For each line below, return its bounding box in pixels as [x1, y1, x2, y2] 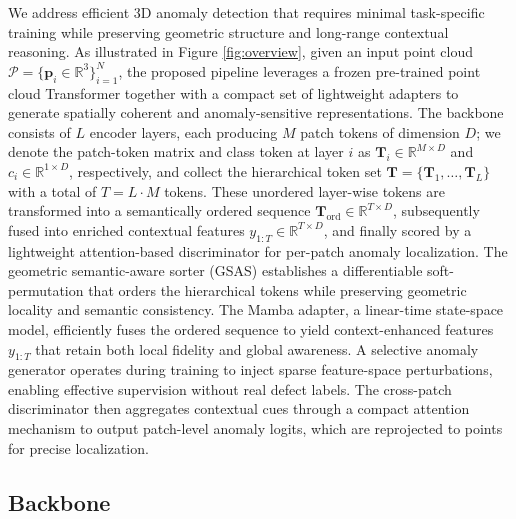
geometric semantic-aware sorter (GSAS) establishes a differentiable [8, 260, 423, 281]
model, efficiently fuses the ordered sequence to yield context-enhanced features [8, 318, 494, 339]
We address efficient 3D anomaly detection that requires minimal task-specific [8, 2, 485, 22]
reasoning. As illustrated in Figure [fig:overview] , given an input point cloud [8, 41, 473, 62]
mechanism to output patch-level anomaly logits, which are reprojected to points [8, 418, 503, 439]
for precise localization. [8, 437, 149, 458]
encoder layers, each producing [89, 121, 278, 142]
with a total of [8, 180, 97, 201]
